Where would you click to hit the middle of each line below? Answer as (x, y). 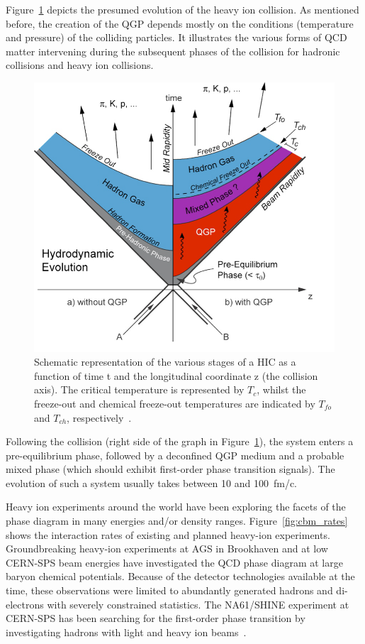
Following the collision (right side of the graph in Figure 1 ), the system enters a (180, 441)
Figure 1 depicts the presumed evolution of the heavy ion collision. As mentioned (182, 9)
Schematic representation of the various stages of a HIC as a (165, 362)
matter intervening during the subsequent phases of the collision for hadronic (173, 51)
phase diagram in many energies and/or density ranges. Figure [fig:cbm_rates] (177, 521)
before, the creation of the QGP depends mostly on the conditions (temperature (180, 23)
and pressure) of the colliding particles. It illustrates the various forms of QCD (176, 37)
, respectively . (99, 417)
